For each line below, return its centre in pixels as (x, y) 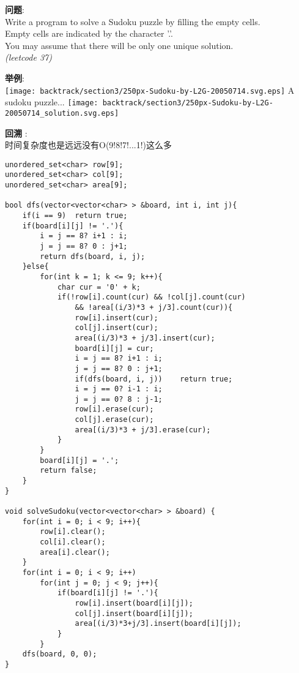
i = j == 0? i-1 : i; (119, 389)
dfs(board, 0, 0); (60, 654)
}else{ (35, 267)
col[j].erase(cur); (114, 420)
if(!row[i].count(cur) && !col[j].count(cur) (151, 297)
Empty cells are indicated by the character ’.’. (89, 33)
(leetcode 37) (28, 57)
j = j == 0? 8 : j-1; (119, 399)
